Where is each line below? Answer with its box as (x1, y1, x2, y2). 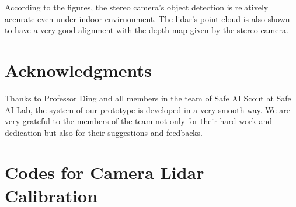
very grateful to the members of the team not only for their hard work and (5, 115, 273, 127)
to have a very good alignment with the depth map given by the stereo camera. (5, 24, 288, 36)
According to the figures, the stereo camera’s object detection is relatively (5, 1, 269, 13)
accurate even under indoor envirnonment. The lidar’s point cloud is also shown (5, 12, 290, 24)
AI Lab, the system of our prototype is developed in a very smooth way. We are (5, 103, 291, 115)
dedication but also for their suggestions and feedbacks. (5, 126, 203, 138)
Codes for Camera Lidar (5, 160, 204, 184)
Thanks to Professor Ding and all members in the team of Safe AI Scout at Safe (5, 92, 291, 104)
